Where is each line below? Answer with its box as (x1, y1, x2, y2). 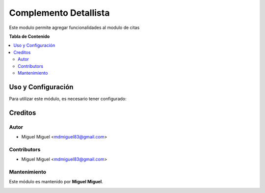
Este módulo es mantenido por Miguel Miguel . (9, 179, 103, 185)
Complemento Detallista (9, 7, 110, 18)
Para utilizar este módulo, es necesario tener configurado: (9, 96, 127, 102)
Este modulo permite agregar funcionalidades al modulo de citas (9, 25, 140, 30)
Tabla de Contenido (9, 33, 50, 39)
